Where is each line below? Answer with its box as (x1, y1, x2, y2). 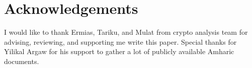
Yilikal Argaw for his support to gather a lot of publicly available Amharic (4, 46, 234, 57)
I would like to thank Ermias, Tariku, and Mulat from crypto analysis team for (4, 27, 248, 37)
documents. (4, 56, 39, 66)
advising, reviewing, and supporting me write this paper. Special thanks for (4, 36, 237, 47)
